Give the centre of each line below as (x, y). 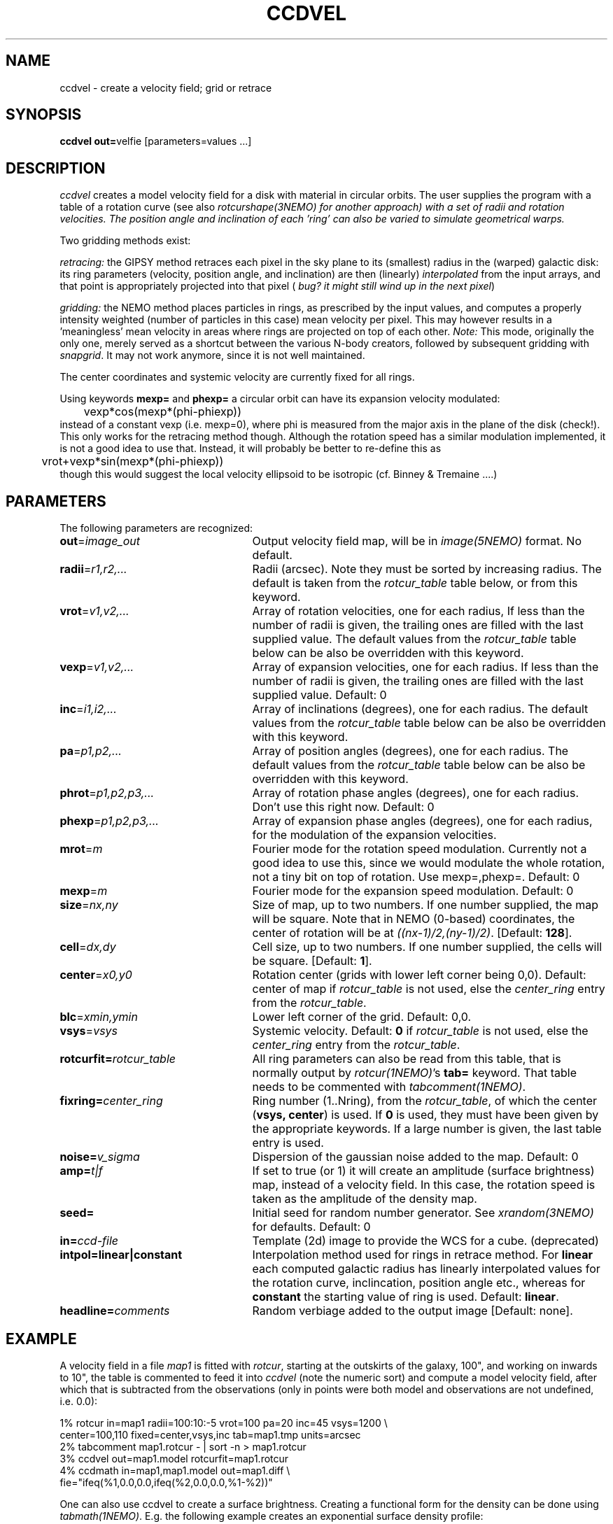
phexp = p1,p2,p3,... (109, 821)
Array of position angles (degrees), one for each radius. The (410, 751)
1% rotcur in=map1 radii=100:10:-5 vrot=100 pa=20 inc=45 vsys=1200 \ (224, 1423)
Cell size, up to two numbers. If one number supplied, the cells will (427, 947)
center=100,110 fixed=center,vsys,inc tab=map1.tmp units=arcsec (210, 1434)
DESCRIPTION (56, 168)
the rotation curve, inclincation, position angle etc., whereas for (419, 1283)
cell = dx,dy (88, 947)
